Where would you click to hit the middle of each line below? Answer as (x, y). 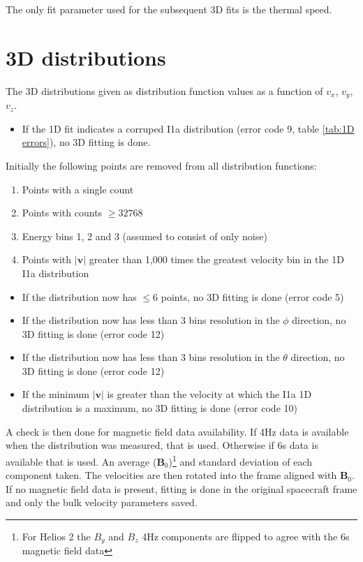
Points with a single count (78, 189)
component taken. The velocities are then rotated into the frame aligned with (171, 475)
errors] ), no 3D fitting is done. (86, 142)
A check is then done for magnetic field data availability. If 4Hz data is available (177, 431)
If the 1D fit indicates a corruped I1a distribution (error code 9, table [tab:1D (188, 128)
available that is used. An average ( (81, 461)
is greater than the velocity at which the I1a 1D (209, 394)
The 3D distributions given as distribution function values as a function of (164, 90)
